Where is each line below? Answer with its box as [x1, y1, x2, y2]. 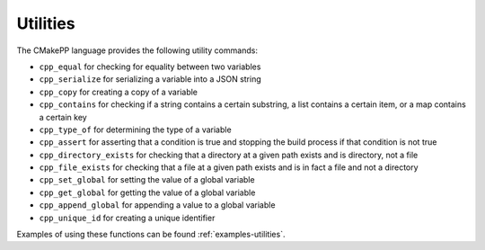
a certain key [39, 112, 87, 122]
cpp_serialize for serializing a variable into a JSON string [39, 74, 262, 85]
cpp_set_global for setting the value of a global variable [39, 174, 255, 185]
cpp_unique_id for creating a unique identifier [39, 212, 216, 223]
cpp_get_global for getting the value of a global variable [39, 187, 256, 198]
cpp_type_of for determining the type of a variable [39, 124, 233, 135]
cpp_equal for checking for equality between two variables [39, 61, 261, 72]
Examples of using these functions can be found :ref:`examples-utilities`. [16, 229, 286, 240]
